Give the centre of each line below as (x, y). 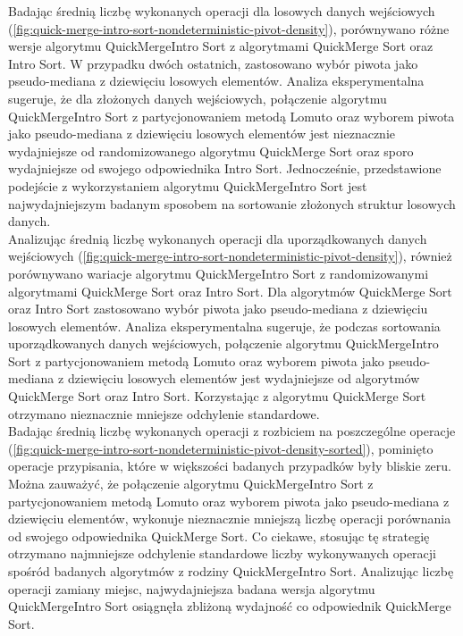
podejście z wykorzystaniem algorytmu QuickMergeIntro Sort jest (188, 185)
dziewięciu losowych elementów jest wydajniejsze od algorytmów (244, 378)
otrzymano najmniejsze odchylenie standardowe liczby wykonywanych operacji (222, 553)
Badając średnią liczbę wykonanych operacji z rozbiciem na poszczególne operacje (232, 431)
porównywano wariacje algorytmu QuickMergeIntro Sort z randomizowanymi (219, 273)
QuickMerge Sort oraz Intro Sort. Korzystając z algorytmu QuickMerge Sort (217, 396)
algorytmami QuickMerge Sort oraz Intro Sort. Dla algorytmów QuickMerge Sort (230, 291)
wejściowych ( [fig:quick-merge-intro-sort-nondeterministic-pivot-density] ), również (230, 256)
